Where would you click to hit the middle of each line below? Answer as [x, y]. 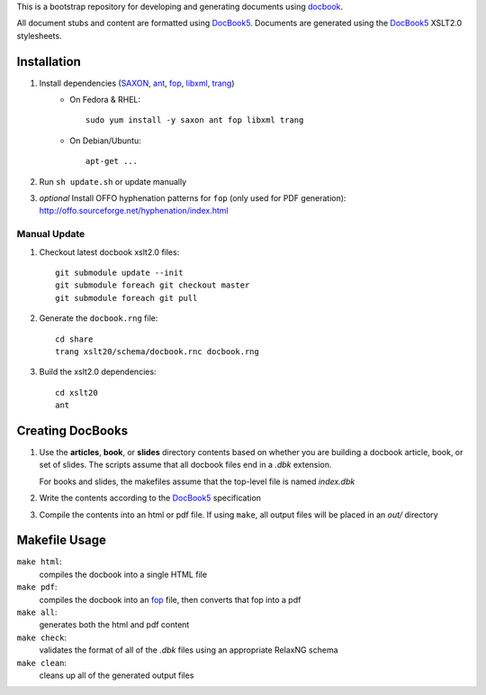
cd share [74, 339]
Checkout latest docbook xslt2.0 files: [109, 251]
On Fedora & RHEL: [105, 100]
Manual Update [51, 234]
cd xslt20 [76, 393]
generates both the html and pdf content [114, 625]
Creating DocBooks [72, 430]
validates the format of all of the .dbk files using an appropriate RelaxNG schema [189, 650]
